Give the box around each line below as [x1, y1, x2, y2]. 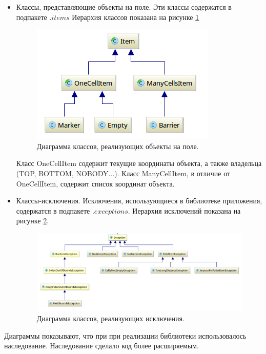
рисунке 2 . [16, 215, 49, 226]
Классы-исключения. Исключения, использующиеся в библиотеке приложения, [16, 195, 262, 206]
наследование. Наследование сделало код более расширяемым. [4, 340, 199, 351]
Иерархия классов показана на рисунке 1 [72, 11, 199, 22]
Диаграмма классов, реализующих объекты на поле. [36, 140, 199, 151]
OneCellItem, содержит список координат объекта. [16, 178, 175, 189]
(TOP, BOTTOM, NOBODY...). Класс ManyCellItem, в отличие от [16, 168, 231, 178]
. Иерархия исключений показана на [128, 205, 241, 216]
